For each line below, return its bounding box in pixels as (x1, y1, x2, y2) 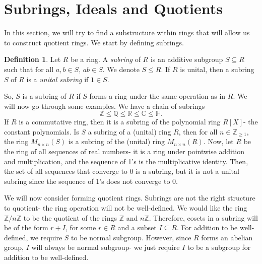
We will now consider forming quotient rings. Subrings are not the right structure (4, 192, 255, 203)
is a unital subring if (26, 74, 89, 84)
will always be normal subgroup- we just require (31, 242, 180, 252)
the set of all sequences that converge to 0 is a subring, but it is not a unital (4, 166, 239, 176)
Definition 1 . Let (4, 54, 61, 64)
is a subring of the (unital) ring (68, 136, 165, 147)
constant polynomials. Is (4, 126, 79, 137)
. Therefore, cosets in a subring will (149, 212, 258, 223)
